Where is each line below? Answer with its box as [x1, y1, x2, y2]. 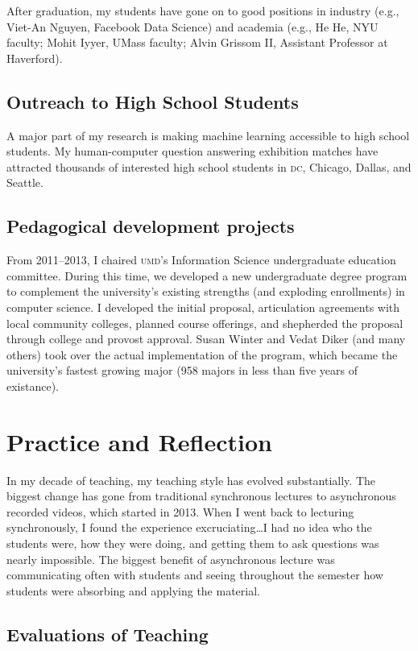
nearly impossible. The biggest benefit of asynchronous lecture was [6, 550, 335, 567]
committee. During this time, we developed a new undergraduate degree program [6, 267, 408, 284]
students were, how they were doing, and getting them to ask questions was [6, 535, 379, 551]
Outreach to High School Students [6, 89, 299, 114]
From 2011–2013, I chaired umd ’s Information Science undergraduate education [6, 251, 396, 268]
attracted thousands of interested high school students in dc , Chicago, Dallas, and [6, 158, 412, 175]
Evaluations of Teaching [6, 621, 209, 646]
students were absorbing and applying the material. [6, 582, 260, 599]
